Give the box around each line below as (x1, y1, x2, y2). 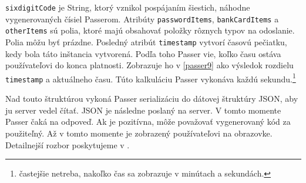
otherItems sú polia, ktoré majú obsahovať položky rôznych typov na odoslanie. (5, 24, 295, 36)
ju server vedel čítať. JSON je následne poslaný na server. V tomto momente (5, 104, 281, 116)
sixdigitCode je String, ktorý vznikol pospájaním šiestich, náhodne (5, 1, 250, 13)
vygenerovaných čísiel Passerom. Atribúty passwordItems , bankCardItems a (5, 12, 279, 25)
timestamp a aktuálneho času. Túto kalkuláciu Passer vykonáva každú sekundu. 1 (5, 71, 296, 85)
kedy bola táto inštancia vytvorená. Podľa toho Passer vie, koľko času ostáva (5, 47, 281, 59)
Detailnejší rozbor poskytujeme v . (5, 138, 130, 151)
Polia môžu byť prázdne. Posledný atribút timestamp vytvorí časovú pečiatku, (5, 35, 287, 48)
